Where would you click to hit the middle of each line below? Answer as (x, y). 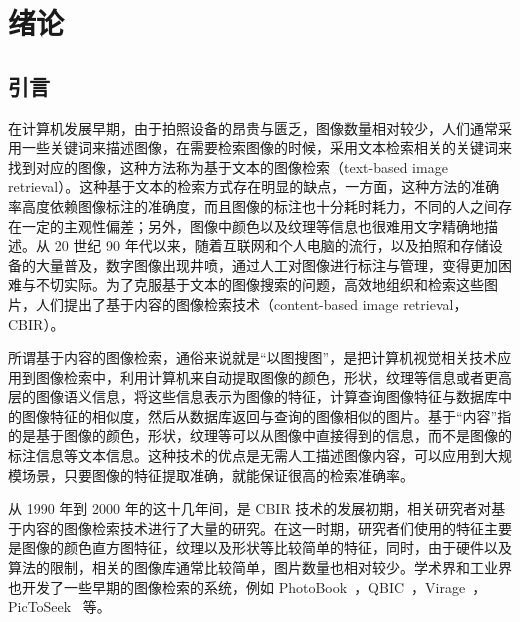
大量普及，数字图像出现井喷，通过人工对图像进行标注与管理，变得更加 (266, 264)
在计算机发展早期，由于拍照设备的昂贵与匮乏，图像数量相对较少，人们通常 (253, 127)
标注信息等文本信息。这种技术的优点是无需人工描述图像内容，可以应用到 (246, 455)
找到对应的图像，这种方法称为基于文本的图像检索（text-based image (228, 166)
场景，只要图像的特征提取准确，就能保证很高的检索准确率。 (217, 474)
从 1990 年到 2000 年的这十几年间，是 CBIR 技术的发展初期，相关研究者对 (250, 508)
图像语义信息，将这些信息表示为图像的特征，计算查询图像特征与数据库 (266, 396)
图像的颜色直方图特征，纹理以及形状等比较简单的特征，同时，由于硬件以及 (266, 547)
